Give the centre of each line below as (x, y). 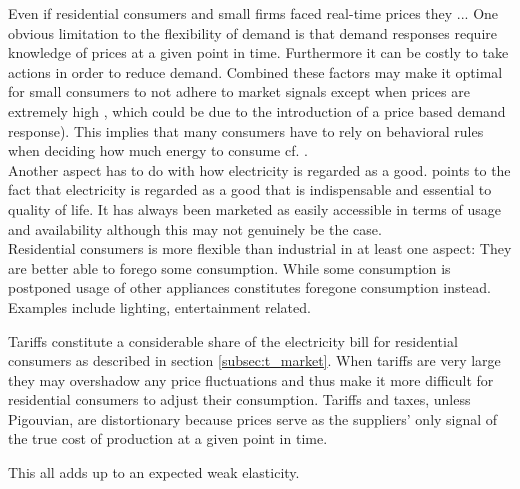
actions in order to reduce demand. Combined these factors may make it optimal (255, 71)
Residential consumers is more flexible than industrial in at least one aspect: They (260, 248)
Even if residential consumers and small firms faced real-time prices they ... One (253, 13)
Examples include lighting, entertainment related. (159, 306)
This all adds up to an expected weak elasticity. (154, 472)
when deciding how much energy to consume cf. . (158, 150)
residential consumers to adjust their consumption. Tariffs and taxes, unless (239, 399)
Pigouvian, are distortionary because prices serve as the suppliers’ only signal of (253, 418)
